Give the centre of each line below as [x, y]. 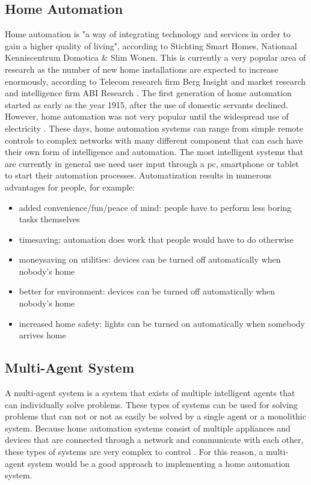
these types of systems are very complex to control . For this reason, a [134, 452]
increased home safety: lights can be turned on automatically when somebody [162, 323]
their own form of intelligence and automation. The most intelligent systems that [154, 152]
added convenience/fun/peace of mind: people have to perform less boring [155, 207]
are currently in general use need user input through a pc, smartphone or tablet [152, 163]
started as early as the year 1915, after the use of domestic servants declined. [146, 104]
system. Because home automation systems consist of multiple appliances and [148, 428]
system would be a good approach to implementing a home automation [159, 463]
